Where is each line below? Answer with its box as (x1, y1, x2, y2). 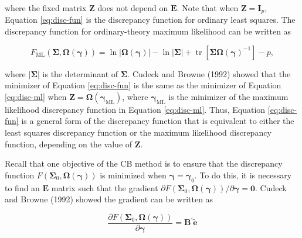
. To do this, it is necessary (194, 168, 292, 181)
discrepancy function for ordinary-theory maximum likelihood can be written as (5, 25, 291, 37)
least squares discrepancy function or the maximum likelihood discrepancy (5, 126, 272, 139)
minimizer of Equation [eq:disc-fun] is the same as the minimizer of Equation (5, 79, 281, 91)
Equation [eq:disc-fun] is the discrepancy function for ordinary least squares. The (5, 13, 296, 26)
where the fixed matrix (5, 2, 87, 13)
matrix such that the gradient (51, 181, 158, 194)
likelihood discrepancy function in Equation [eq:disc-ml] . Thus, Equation (5, 103, 266, 115)
